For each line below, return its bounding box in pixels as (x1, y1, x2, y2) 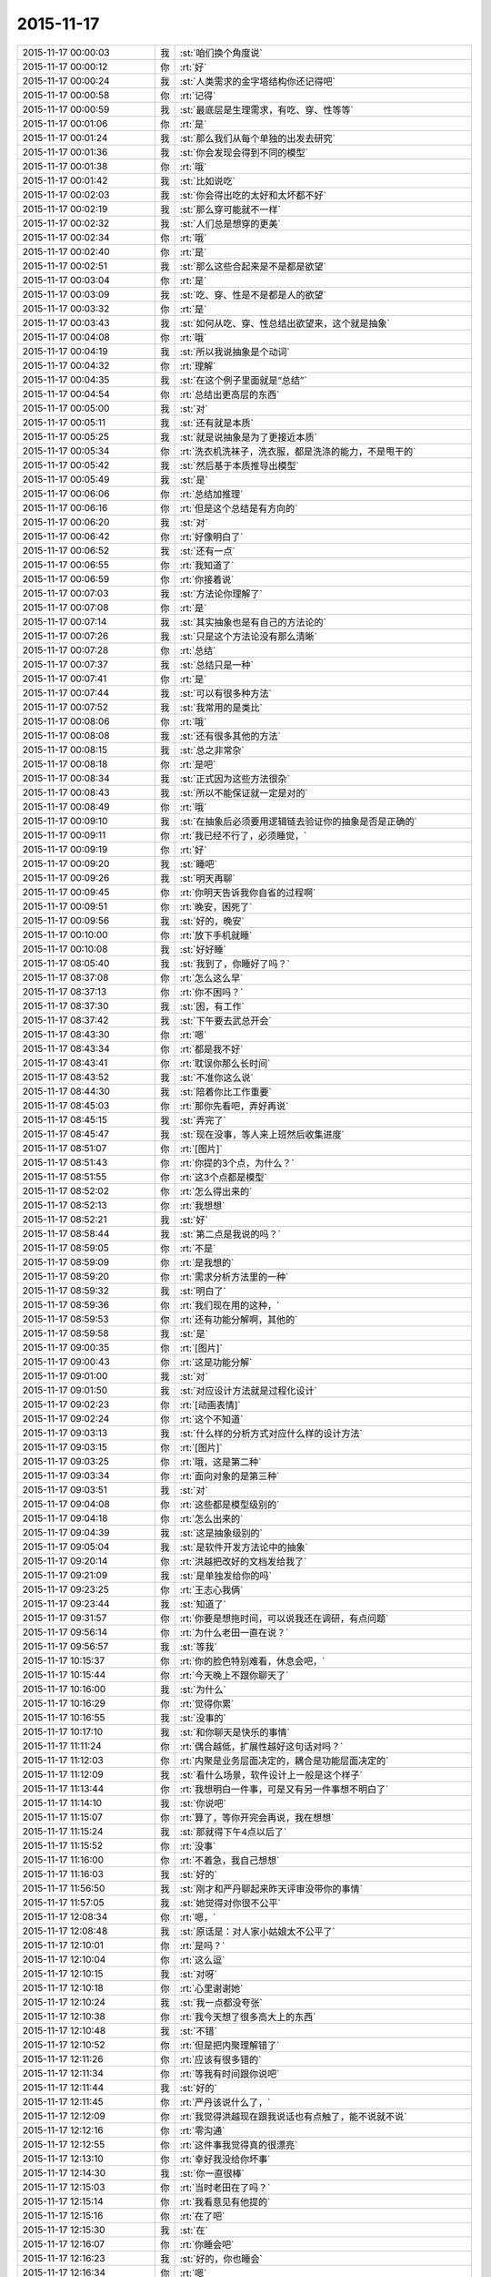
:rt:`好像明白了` (179, 530, 244, 543)
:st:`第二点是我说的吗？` (179, 1228, 281, 1241)
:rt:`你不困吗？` (179, 985, 244, 998)
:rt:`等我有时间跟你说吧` (179, 2068, 280, 2080)
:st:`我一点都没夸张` (179, 1996, 263, 2008)
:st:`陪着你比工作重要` (179, 1085, 272, 1098)
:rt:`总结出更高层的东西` (179, 388, 280, 401)
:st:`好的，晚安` (179, 914, 245, 927)
